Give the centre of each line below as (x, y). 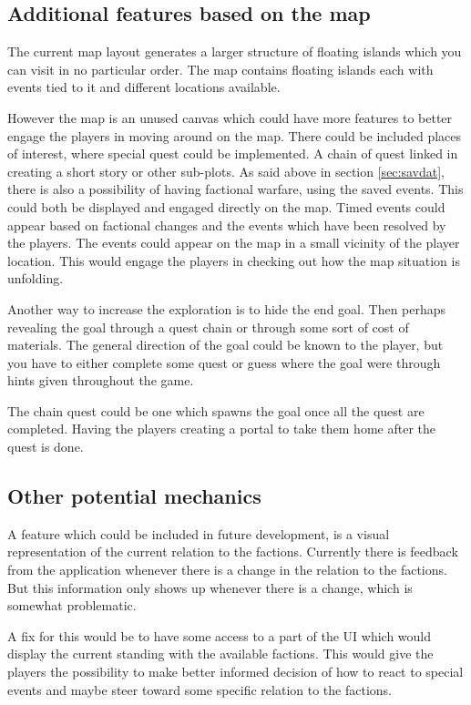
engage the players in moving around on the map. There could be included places (235, 135)
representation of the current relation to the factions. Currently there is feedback (233, 552)
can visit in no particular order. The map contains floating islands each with (220, 69)
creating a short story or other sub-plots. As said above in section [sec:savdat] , (226, 171)
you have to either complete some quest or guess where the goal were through (224, 362)
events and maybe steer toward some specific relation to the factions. (200, 689)
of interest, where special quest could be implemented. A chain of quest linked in (233, 153)
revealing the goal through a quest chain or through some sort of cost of (208, 327)
